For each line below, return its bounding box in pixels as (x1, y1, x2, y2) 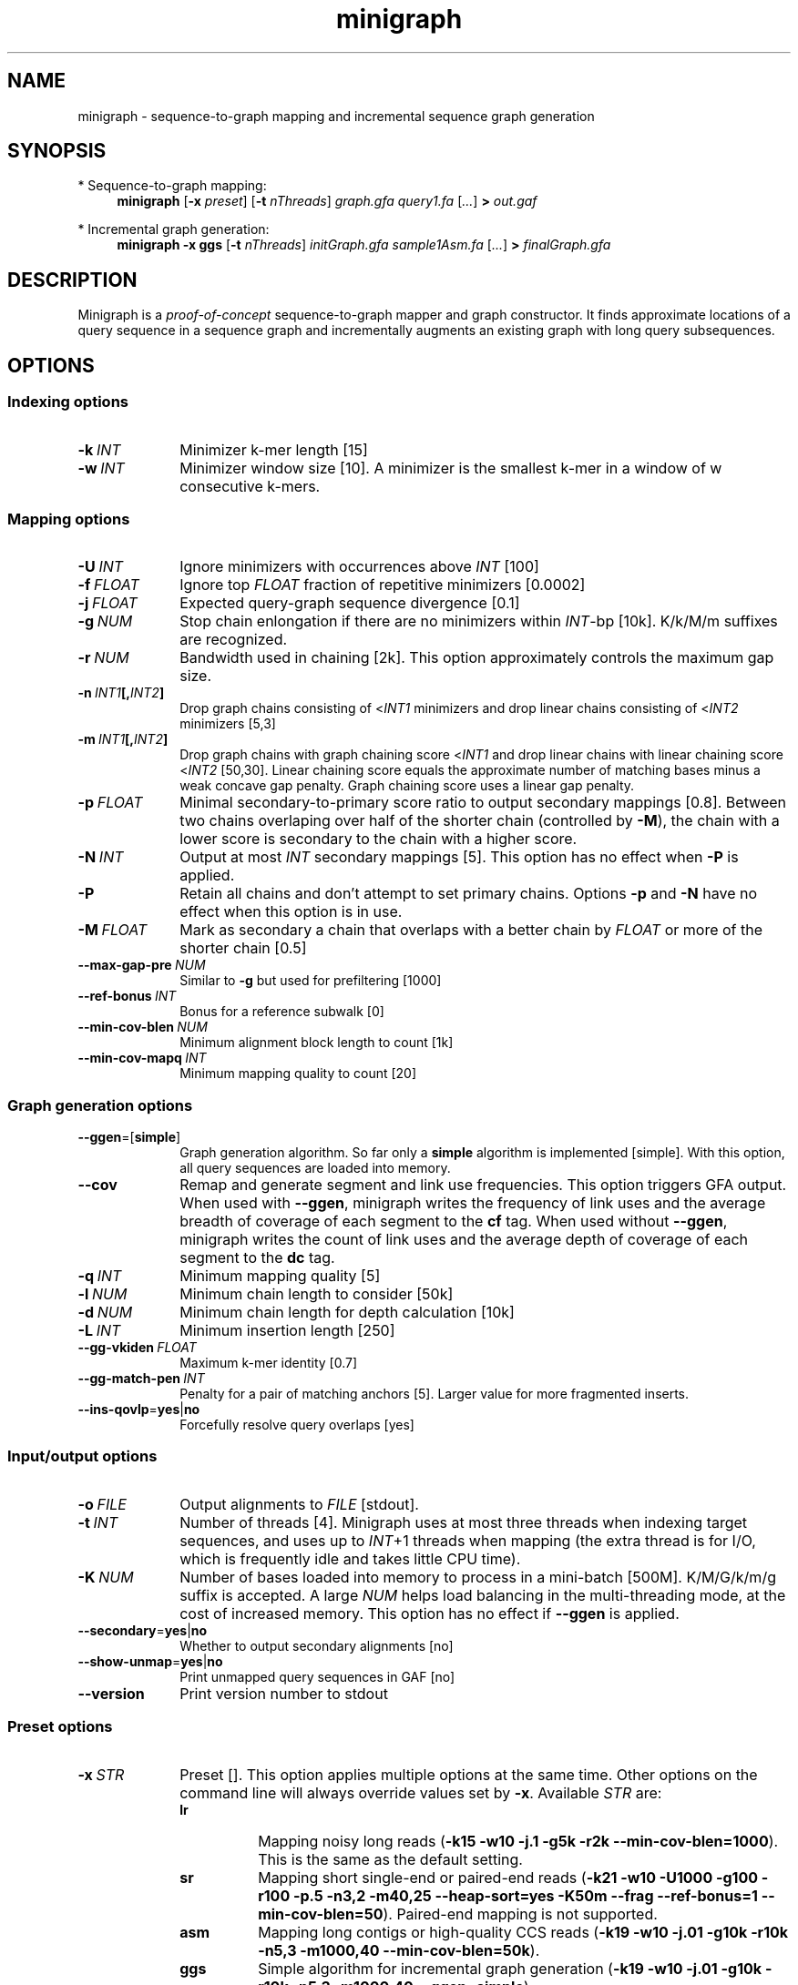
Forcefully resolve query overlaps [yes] (179, 1417, 414, 1432)
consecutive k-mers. (179, 476, 321, 495)
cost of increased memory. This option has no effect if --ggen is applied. (179, 1603, 680, 1623)
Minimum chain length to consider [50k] (179, 1285, 454, 1303)
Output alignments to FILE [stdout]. (179, 1494, 419, 1513)
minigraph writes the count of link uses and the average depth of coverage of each (179, 1230, 749, 1248)
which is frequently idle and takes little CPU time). (179, 1549, 521, 1568)
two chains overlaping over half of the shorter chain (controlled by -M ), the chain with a (179, 811, 780, 830)
